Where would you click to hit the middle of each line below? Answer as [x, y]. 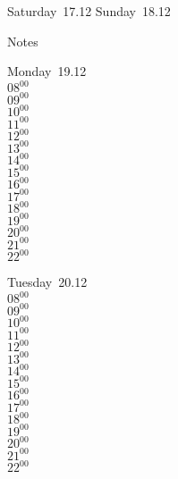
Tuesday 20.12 [47, 282]
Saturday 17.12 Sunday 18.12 [89, 11]
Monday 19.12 [47, 71]
